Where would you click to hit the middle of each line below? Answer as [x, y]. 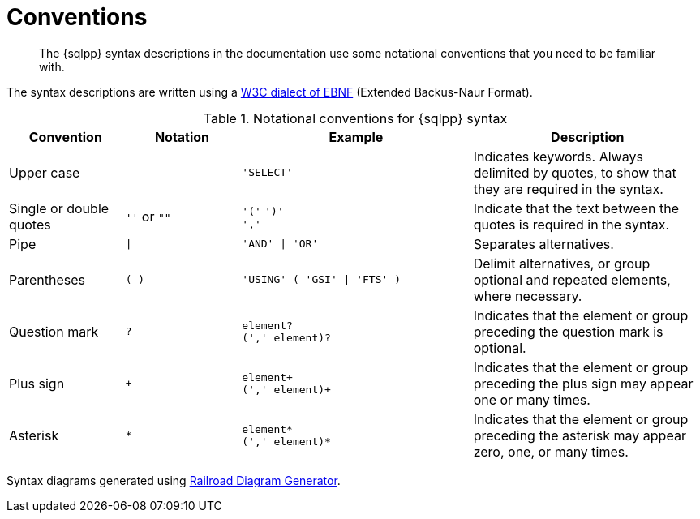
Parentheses [47, 279]
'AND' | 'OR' [280, 244]
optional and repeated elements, [572, 279]
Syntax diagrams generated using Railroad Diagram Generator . [174, 480]
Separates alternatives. [543, 244]
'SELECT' [267, 173]
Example [356, 137]
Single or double [59, 208]
